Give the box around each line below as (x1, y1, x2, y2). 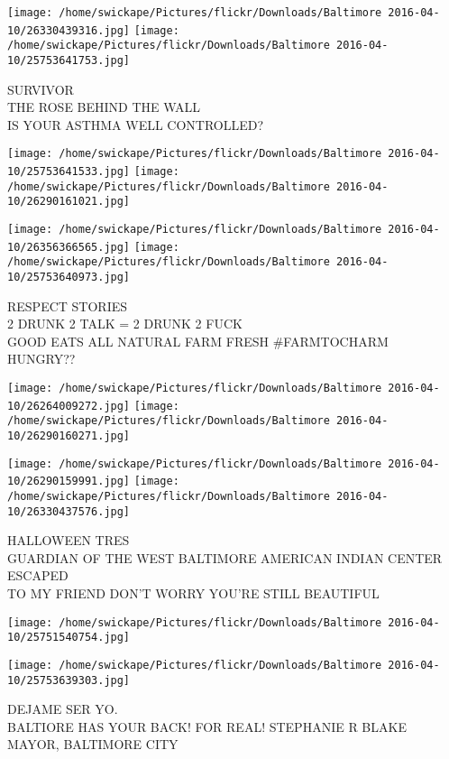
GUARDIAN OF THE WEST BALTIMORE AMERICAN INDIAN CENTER (7, 548, 443, 567)
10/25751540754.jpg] (7, 631, 131, 644)
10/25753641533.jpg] (7, 165, 131, 179)
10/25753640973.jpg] (7, 271, 131, 283)
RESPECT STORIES (7, 296, 128, 315)
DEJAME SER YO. (7, 699, 118, 718)
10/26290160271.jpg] (7, 430, 131, 442)
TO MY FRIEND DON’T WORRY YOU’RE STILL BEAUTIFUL (7, 584, 380, 603)
